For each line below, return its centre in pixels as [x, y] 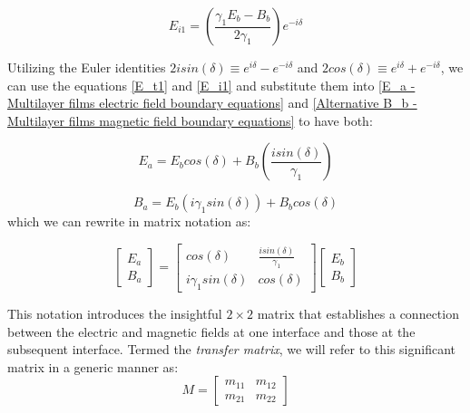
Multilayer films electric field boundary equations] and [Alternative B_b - [212, 103]
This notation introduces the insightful [115, 313]
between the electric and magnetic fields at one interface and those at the [211, 331]
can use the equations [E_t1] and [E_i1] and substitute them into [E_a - [211, 85]
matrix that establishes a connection [358, 313]
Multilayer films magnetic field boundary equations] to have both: [190, 120]
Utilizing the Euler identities [87, 67]
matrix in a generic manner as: [93, 366]
